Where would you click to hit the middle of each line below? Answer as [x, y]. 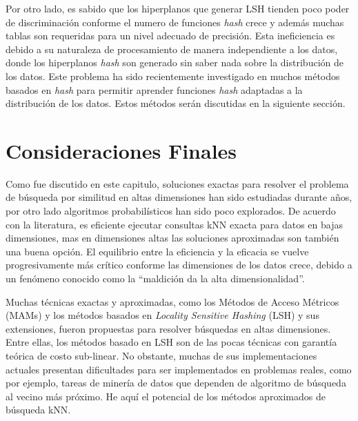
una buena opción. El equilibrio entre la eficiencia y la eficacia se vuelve [157, 251]
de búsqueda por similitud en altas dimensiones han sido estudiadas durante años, [179, 197]
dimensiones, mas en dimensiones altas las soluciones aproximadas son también [172, 238]
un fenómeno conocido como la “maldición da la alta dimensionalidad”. [155, 278]
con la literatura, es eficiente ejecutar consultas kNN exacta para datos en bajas [174, 224]
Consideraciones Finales [121, 150]
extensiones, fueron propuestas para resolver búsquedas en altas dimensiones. [168, 328]
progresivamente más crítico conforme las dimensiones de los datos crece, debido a [179, 265]
